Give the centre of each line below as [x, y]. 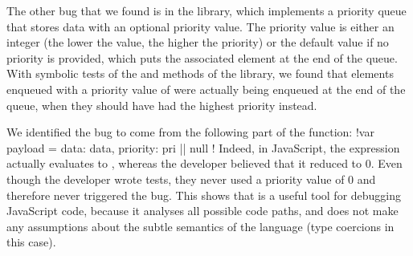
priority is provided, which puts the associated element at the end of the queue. [202, 57]
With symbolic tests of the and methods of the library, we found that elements [200, 73]
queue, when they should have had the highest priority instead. [162, 105]
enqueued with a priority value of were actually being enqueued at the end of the [206, 89]
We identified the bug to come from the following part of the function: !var [190, 132]
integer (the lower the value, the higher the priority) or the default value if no [198, 42]
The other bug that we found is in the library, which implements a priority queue [206, 10]
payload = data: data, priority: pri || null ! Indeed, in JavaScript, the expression [203, 147]
